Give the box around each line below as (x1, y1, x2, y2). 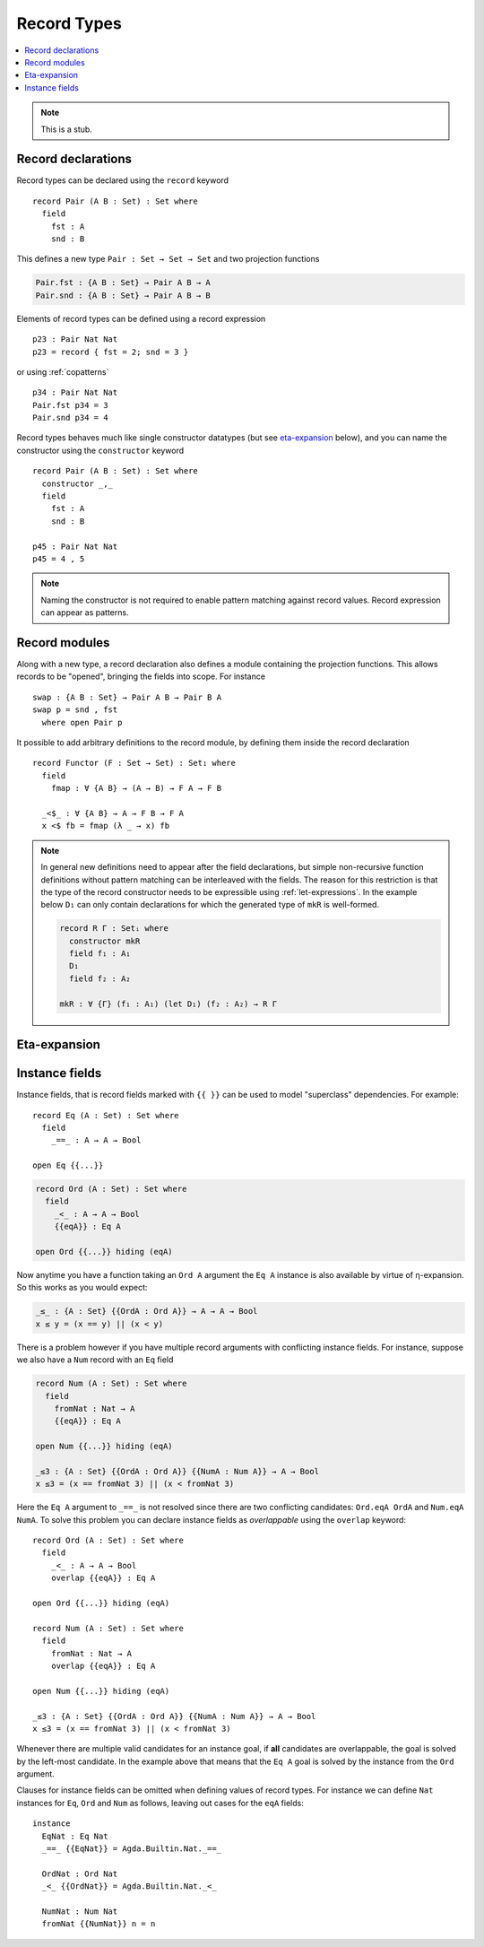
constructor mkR (68, 935, 141, 946)
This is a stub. (40, 124, 93, 135)
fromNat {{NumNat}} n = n (41, 1919, 156, 1929)
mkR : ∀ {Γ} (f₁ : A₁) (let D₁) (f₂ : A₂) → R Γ (59, 998, 278, 1009)
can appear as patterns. (40, 607, 129, 618)
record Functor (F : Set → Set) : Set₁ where (32, 758, 237, 769)
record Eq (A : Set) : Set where (32, 1110, 179, 1120)
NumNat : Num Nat (41, 1906, 118, 1917)
